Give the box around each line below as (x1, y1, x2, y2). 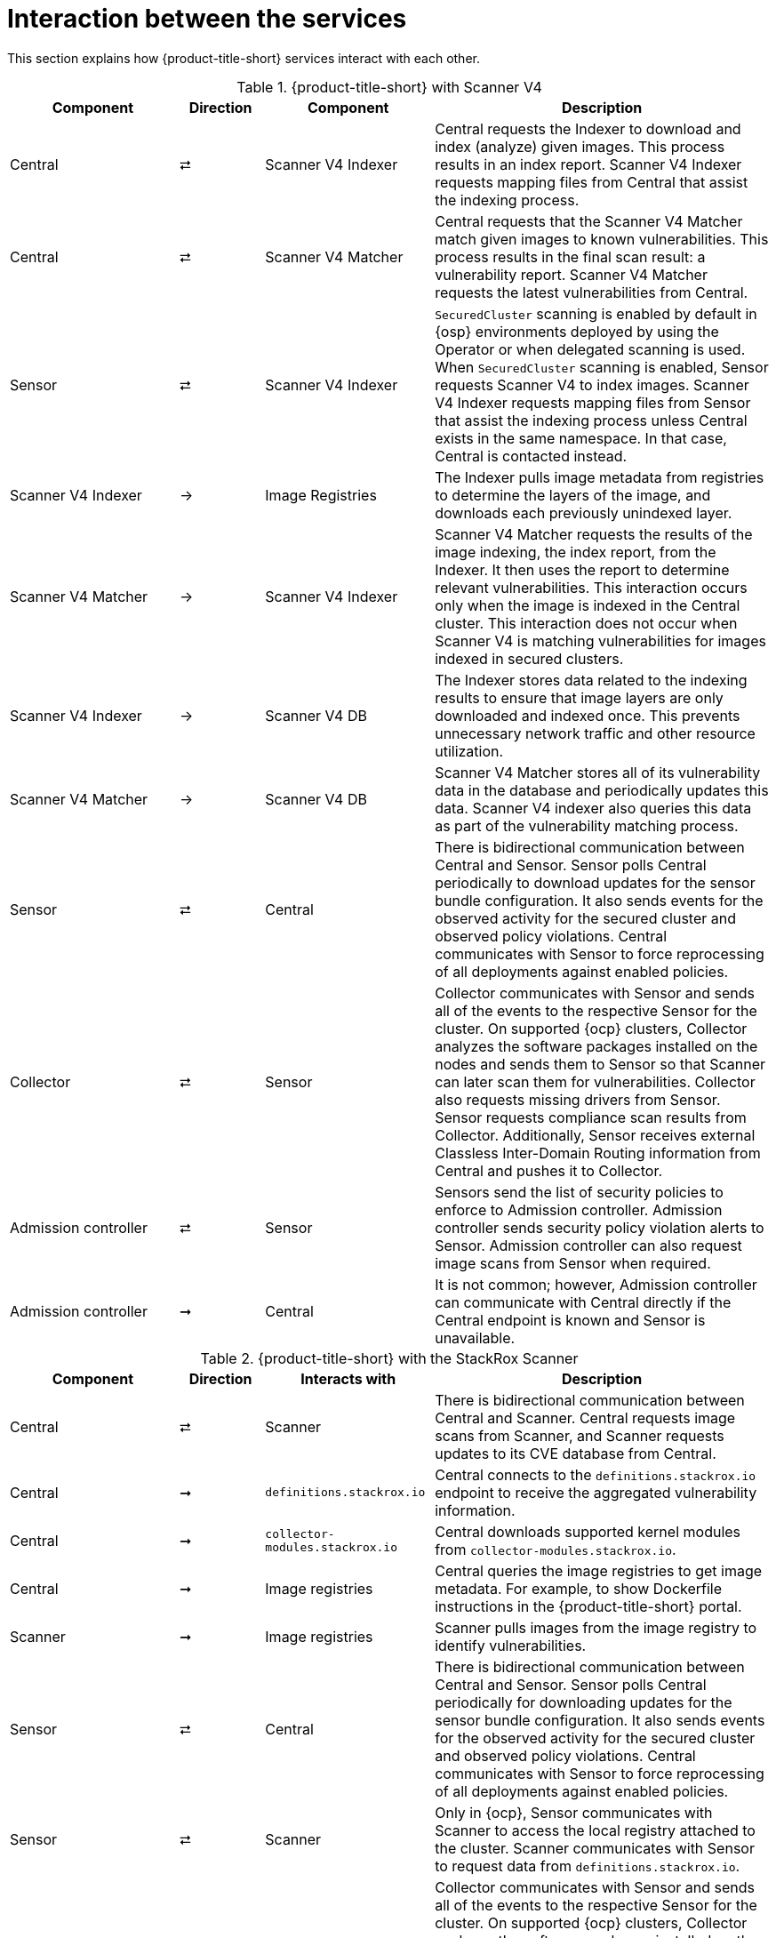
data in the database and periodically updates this (435, 781, 769, 799)
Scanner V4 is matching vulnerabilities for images (435, 631, 766, 650)
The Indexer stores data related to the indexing (435, 670, 748, 689)
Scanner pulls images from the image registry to (435, 1618, 757, 1637)
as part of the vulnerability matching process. (435, 816, 739, 835)
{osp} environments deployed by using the (435, 322, 719, 340)
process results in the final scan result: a (435, 247, 706, 266)
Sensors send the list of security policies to (435, 1182, 724, 1201)
